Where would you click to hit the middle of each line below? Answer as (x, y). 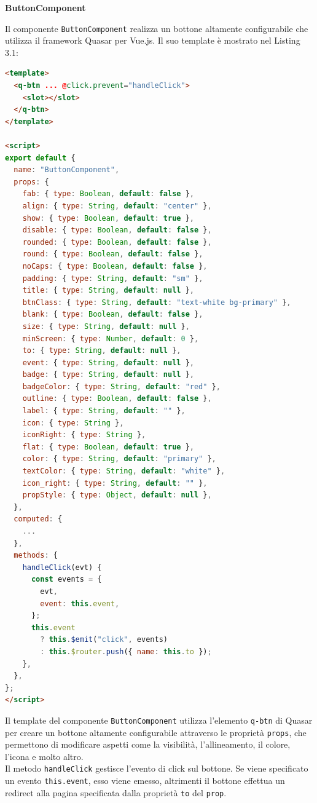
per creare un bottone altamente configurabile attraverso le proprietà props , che (156, 732)
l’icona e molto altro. (44, 756)
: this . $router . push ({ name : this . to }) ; (126, 651)
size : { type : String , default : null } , (106, 326)
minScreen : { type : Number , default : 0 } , (111, 338)
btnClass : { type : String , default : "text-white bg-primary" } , (157, 302)
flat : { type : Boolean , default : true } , (108, 447)
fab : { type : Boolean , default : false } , (108, 194)
